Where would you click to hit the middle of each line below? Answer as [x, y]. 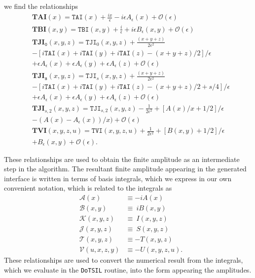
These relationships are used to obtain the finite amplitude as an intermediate [122, 159]
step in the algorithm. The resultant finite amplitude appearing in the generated [125, 169]
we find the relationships [41, 6]
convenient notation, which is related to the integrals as [88, 188]
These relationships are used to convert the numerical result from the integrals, [124, 260]
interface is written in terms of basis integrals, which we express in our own [118, 178]
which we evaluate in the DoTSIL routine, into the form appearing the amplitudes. [128, 269]
